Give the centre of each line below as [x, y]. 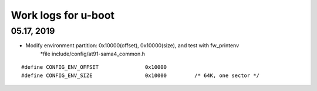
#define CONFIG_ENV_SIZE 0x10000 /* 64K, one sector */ [141, 75]
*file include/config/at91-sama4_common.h [93, 54]
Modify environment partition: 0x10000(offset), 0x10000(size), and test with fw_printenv [132, 45]
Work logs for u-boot [63, 15]
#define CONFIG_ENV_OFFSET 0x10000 [94, 67]
